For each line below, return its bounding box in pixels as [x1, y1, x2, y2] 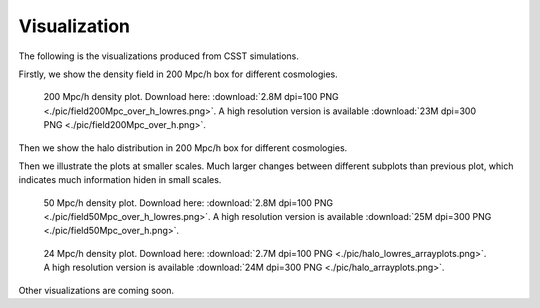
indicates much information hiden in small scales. [18, 174, 222, 186]
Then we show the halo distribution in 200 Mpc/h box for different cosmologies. [18, 141, 348, 154]
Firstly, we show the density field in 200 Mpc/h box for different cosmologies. [18, 68, 339, 80]
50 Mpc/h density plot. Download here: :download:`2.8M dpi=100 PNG [43, 196, 334, 209]
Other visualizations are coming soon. [18, 284, 175, 296]
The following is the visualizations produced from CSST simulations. [18, 50, 300, 62]
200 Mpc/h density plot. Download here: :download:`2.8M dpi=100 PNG [43, 91, 339, 103]
